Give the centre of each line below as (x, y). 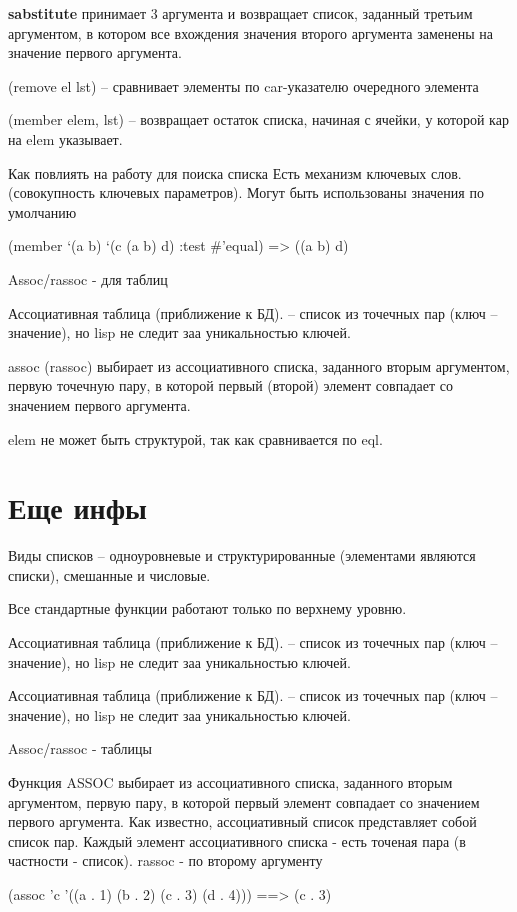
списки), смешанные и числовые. (109, 574)
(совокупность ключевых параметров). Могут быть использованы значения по (246, 192)
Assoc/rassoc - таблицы (80, 748)
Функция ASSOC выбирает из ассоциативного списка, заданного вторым (230, 781)
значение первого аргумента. (95, 52)
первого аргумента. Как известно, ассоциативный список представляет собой (242, 821)
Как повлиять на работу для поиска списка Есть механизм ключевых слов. (235, 172)
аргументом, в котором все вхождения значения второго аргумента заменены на (250, 32)
